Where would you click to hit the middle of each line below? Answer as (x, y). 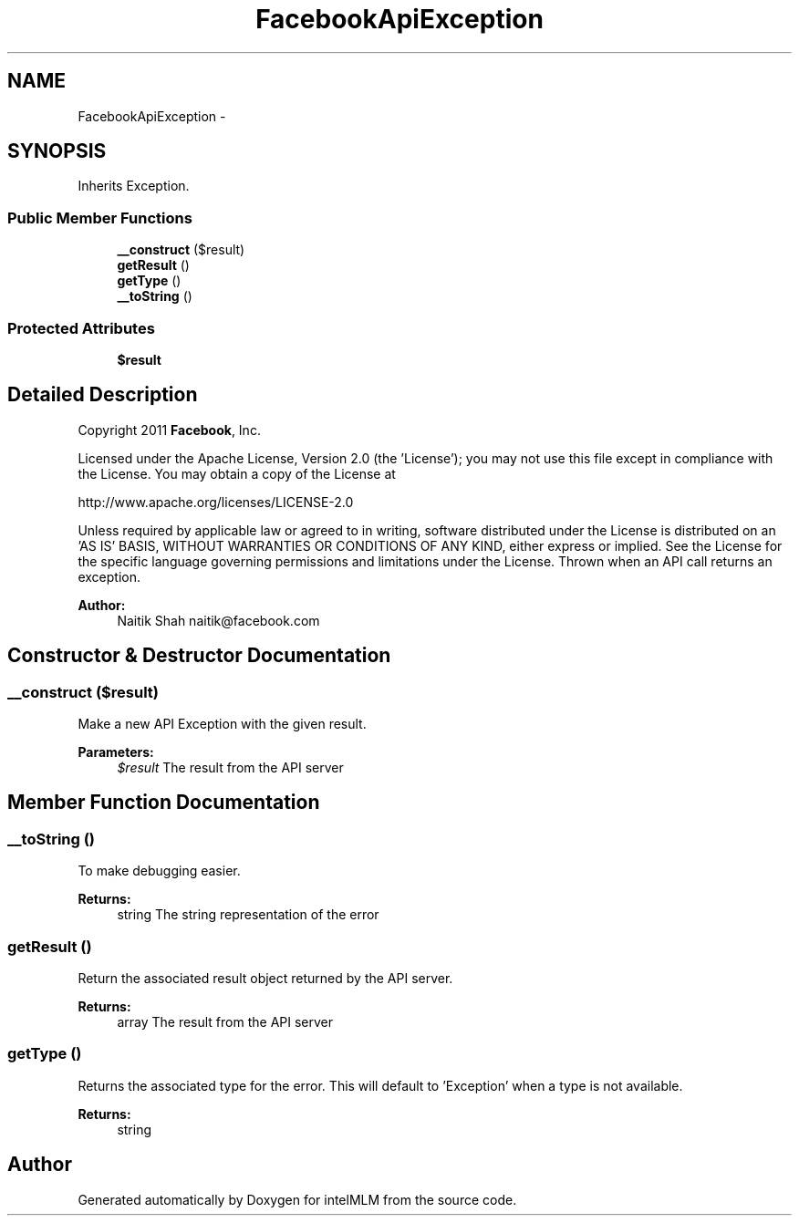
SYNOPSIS (57, 151)
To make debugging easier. (159, 871)
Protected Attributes (81, 328)
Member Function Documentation (164, 803)
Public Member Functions (100, 218)
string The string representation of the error (248, 915)
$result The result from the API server (230, 767)
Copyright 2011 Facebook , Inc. (169, 430)
